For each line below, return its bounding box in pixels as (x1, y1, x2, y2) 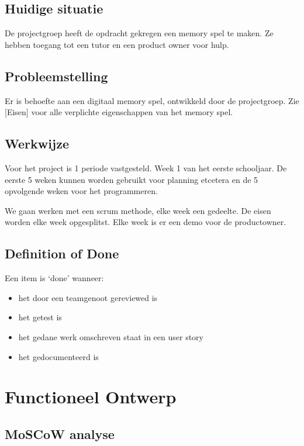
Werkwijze (5, 134, 70, 153)
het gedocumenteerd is (18, 350, 99, 362)
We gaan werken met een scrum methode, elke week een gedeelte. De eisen (5, 204, 271, 216)
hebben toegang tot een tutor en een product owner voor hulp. (5, 38, 229, 50)
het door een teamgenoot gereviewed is (18, 291, 158, 303)
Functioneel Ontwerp (5, 385, 177, 409)
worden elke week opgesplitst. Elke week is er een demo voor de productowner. (5, 216, 286, 228)
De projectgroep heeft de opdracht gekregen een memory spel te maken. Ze (5, 27, 274, 39)
